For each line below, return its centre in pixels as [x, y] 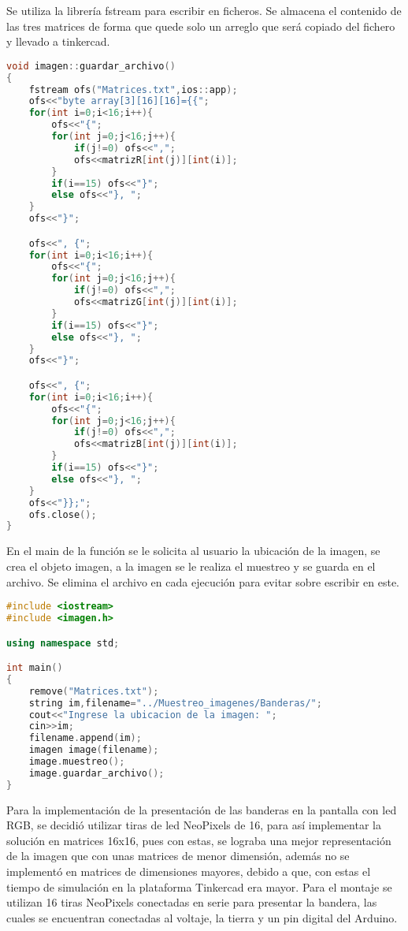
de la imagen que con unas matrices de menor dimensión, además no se [178, 856]
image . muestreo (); [77, 762]
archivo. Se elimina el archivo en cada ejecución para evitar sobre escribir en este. [203, 581]
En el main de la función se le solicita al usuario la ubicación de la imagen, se [193, 551]
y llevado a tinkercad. [58, 41]
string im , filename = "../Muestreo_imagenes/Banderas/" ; [175, 703]
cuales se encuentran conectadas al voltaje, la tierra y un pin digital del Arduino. [202, 917]
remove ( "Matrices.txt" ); [94, 691]
